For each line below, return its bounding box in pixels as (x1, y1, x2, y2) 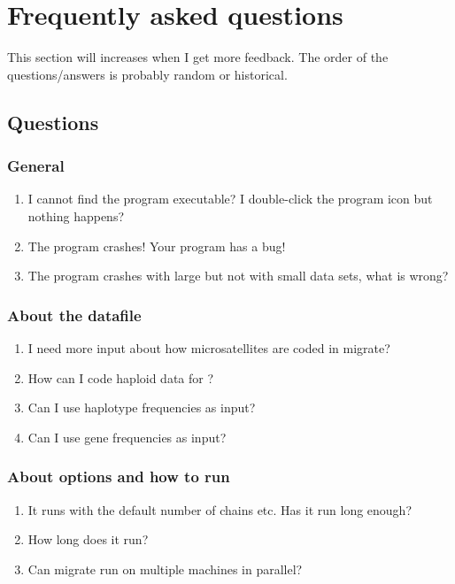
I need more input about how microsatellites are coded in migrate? (27, 338, 390, 357)
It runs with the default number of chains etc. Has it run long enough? (27, 500, 412, 519)
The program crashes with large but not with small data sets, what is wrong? (27, 266, 449, 285)
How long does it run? (27, 530, 149, 549)
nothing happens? (27, 206, 125, 225)
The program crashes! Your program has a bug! (27, 236, 286, 255)
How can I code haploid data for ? (27, 368, 214, 387)
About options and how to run (7, 465, 230, 488)
